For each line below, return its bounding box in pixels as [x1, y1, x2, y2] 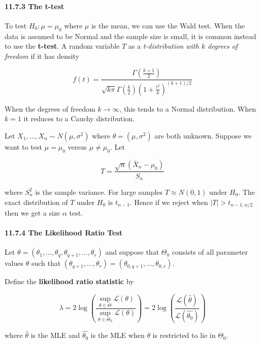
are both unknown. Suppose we [154, 130, 252, 141]
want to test [5, 141, 42, 152]
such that [31, 258, 61, 268]
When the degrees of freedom [5, 103, 95, 114]
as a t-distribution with [128, 41, 199, 51]
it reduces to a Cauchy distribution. [23, 113, 135, 124]
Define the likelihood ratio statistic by [5, 276, 134, 287]
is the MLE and [30, 330, 80, 340]
